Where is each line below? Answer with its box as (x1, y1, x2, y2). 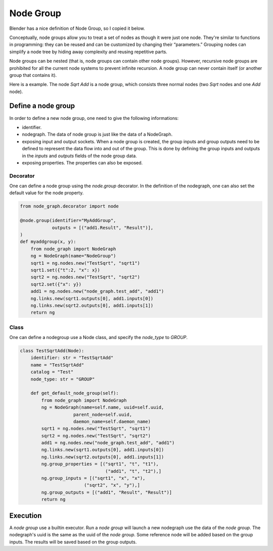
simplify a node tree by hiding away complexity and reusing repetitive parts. (9, 49, 168, 55)
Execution (9, 511, 42, 520)
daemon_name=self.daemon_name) (73, 418, 151, 425)
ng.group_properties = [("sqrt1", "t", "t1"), (41, 461, 159, 467)
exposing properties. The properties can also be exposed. (22, 159, 143, 165)
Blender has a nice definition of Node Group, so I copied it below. (9, 25, 145, 31)
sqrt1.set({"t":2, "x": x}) (30, 267, 101, 273)
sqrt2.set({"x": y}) (30, 281, 82, 287)
